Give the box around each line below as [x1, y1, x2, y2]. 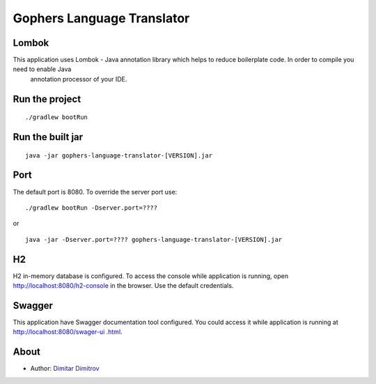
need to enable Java [13, 65, 72, 73]
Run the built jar [13, 131, 84, 143]
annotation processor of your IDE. [30, 75, 127, 83]
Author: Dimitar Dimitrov [30, 364, 100, 373]
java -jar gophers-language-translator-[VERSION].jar [25, 151, 212, 160]
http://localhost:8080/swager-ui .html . [13, 328, 123, 336]
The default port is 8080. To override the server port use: [13, 187, 178, 196]
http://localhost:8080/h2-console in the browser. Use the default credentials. [13, 282, 234, 290]
